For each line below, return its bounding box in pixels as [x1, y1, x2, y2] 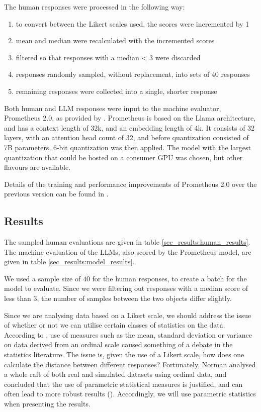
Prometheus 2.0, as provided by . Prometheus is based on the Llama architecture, [4, 113, 256, 123]
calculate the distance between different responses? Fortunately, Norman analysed [4, 359, 256, 369]
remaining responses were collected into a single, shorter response [16, 85, 217, 96]
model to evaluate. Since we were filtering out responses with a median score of [4, 283, 248, 293]
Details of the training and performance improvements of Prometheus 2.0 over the [4, 178, 257, 189]
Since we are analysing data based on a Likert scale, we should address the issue [4, 310, 251, 320]
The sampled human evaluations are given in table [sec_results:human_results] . [4, 237, 250, 247]
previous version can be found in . [4, 188, 109, 199]
